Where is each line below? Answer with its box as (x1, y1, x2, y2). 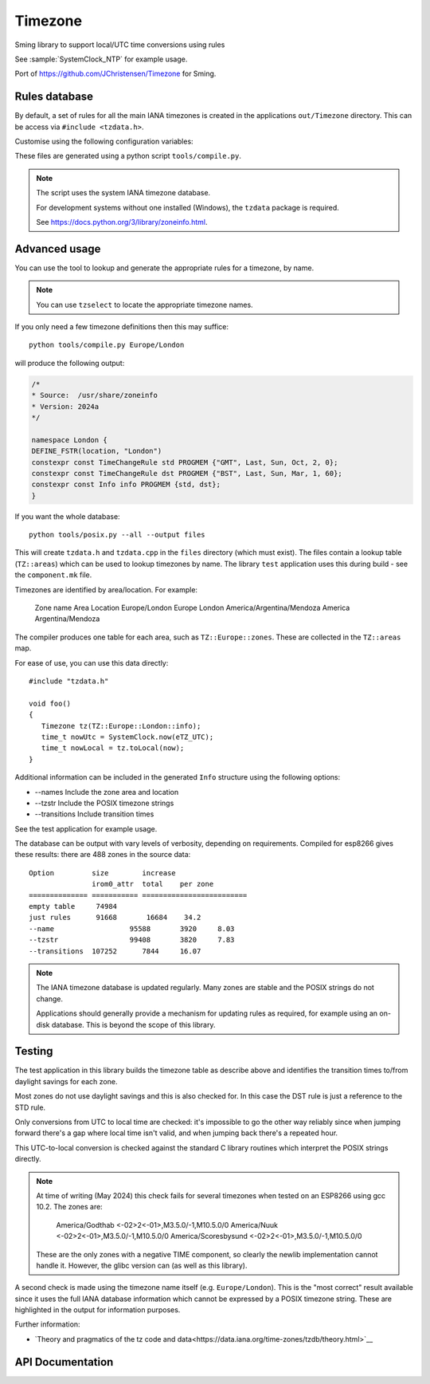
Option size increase (29, 868, 177, 877)
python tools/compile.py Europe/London (29, 340, 185, 350)
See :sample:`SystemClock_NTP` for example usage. (14, 54, 188, 64)
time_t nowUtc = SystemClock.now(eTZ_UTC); (41, 732, 214, 741)
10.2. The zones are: (36, 1202, 103, 1212)
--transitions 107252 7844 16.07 (29, 946, 201, 956)
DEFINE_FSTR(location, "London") (31, 446, 162, 456)
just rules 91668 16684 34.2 (29, 913, 201, 922)
